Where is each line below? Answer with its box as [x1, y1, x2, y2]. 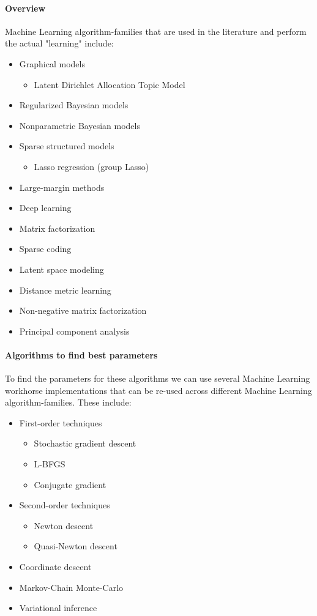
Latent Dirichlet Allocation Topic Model [34, 78, 185, 91]
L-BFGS [34, 458, 65, 470]
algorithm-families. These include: [5, 396, 132, 409]
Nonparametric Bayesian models [19, 119, 140, 132]
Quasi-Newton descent [34, 540, 117, 552]
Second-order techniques [19, 499, 110, 511]
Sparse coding [19, 242, 72, 255]
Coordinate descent [19, 560, 92, 573]
